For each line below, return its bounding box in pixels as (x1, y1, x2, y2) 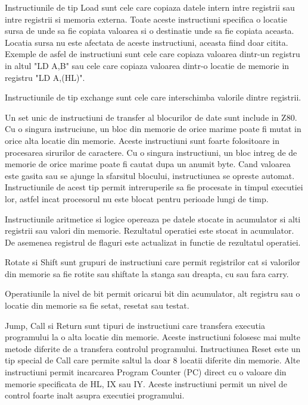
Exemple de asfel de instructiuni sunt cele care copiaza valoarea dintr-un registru (5, 48, 300, 60)
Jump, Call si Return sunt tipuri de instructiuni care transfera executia (5, 319, 265, 331)
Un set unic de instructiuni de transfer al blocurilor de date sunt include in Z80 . (5, 111, 297, 123)
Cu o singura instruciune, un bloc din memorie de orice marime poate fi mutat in (5, 123, 301, 135)
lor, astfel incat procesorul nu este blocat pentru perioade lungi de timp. (5, 192, 269, 205)
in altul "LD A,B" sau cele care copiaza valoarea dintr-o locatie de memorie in (5, 59, 290, 71)
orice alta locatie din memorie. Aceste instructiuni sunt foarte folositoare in (5, 134, 279, 146)
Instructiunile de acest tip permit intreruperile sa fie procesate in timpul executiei (5, 181, 303, 193)
